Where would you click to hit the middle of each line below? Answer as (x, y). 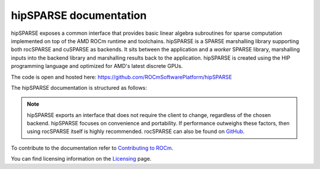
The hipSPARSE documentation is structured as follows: (79, 87)
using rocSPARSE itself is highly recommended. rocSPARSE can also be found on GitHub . (136, 131)
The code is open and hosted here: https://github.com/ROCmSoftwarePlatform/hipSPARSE (121, 77)
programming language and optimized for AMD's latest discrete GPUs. (97, 66)
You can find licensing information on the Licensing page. (81, 159)
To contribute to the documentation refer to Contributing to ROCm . (92, 148)
